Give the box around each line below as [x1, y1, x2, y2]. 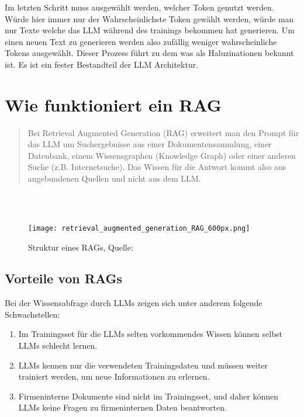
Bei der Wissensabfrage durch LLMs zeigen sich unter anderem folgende [5, 297, 262, 309]
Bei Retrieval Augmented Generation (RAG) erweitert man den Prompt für [27, 126, 299, 138]
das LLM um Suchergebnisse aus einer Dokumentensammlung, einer [27, 138, 272, 150]
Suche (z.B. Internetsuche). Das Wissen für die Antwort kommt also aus [27, 161, 286, 173]
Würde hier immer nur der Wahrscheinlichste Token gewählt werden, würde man [5, 12, 294, 25]
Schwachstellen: [5, 308, 60, 320]
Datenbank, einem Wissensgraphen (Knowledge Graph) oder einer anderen [27, 149, 296, 161]
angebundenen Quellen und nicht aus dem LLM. [27, 172, 201, 185]
